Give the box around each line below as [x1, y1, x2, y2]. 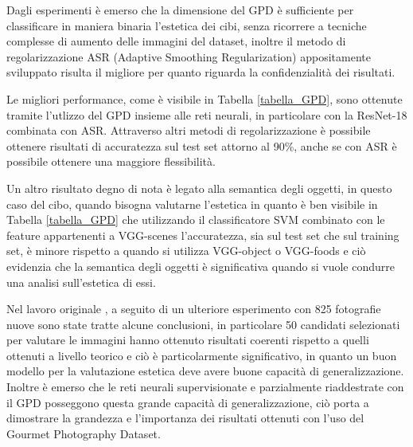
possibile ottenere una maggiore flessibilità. [6, 153, 216, 170]
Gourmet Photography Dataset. [6, 425, 161, 441]
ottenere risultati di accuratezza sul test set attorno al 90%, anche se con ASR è [6, 137, 397, 154]
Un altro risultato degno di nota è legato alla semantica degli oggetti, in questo [6, 179, 392, 196]
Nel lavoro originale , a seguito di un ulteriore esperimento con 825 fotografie [6, 300, 381, 317]
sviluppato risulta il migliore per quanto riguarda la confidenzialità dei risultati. [6, 64, 395, 80]
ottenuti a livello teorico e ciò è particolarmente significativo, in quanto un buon [6, 347, 397, 363]
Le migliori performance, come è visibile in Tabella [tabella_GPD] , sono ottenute [6, 90, 403, 107]
